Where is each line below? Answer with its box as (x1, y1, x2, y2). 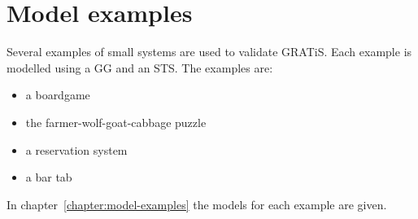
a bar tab (25, 169, 72, 186)
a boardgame (25, 86, 90, 103)
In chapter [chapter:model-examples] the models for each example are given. (7, 195, 387, 212)
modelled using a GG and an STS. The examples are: (7, 59, 273, 76)
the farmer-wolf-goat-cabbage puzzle (25, 113, 207, 130)
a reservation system (25, 141, 128, 158)
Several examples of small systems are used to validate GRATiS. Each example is (7, 43, 412, 60)
